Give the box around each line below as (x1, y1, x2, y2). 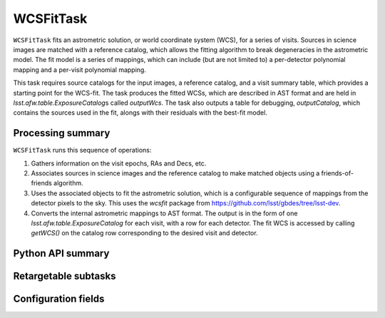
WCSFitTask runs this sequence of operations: (13, 146, 152, 155)
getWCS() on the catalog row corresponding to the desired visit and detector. (31, 229, 258, 237)
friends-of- (321, 168, 354, 178)
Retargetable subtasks (13, 270, 117, 282)
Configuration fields (13, 293, 105, 305)
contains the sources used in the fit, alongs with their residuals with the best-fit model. (13, 108, 267, 117)
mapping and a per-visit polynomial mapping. (13, 65, 146, 74)
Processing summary (13, 127, 111, 139)
